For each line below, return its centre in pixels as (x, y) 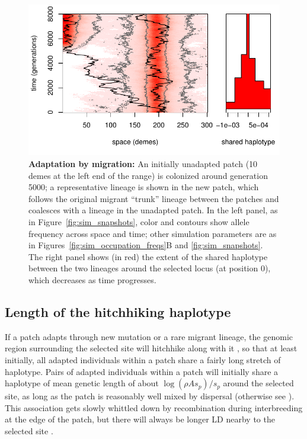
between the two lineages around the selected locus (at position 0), (150, 268)
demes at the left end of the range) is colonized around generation (148, 175)
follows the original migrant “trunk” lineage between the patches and (154, 198)
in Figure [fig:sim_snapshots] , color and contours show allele (139, 221)
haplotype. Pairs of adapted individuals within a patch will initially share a (142, 371)
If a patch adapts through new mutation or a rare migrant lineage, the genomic (149, 336)
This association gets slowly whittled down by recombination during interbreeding (154, 407)
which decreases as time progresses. (92, 279)
